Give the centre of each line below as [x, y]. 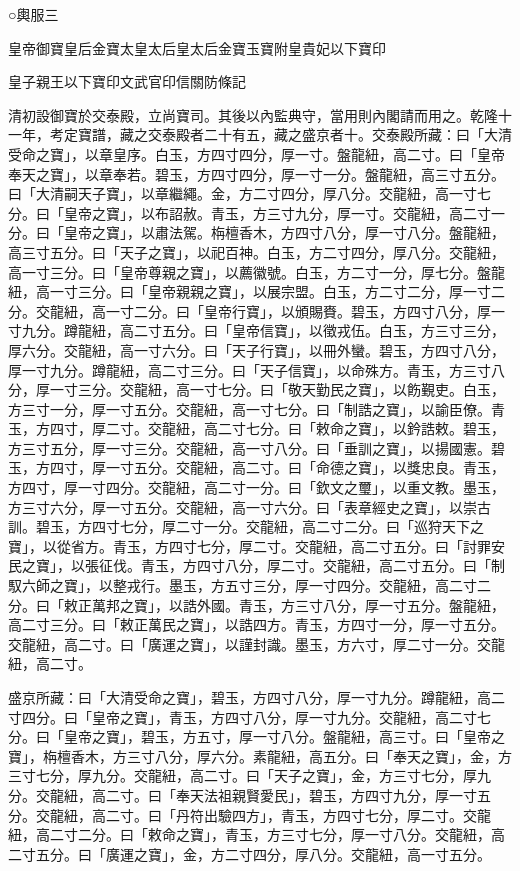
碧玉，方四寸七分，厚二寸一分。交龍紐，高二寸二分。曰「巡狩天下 [252, 526]
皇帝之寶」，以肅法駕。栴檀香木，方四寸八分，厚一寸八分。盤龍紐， [284, 232]
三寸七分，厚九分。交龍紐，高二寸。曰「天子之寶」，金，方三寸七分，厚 [242, 775]
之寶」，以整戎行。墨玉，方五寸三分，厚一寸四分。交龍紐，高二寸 [263, 585]
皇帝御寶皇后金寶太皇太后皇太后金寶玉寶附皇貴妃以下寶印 [197, 47]
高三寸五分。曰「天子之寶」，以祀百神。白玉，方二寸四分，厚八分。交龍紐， [256, 251]
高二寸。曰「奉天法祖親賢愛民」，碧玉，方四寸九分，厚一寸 [284, 794]
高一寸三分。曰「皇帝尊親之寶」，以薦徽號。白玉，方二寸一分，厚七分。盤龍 [256, 271]
